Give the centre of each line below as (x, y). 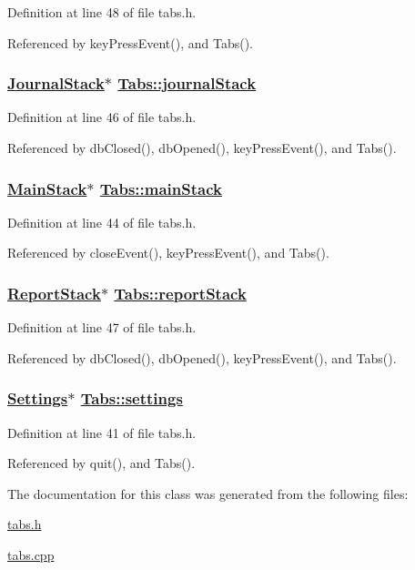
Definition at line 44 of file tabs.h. (102, 222)
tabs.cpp (31, 555)
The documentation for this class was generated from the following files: (208, 493)
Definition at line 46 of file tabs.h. (102, 117)
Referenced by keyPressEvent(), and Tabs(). (131, 42)
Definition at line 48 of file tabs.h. (102, 12)
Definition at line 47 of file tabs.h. (102, 327)
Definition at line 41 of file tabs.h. (102, 432)
